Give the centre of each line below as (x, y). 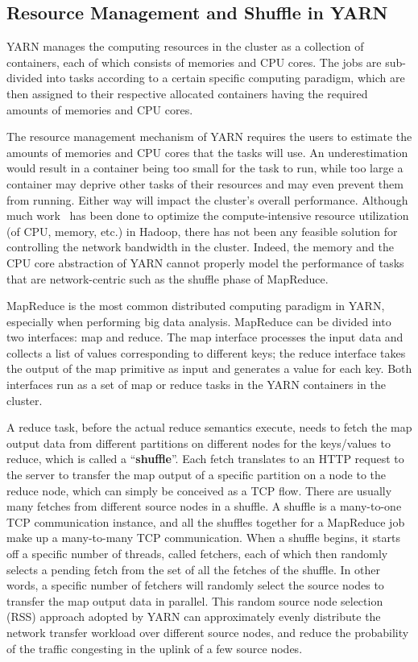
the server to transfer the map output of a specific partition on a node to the (196, 475)
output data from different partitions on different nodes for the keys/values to (199, 443)
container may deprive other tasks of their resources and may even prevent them (205, 183)
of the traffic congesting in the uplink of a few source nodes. (155, 648)
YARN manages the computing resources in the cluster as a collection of (185, 46)
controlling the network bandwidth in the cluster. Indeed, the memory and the (200, 247)
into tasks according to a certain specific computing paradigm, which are (226, 78)
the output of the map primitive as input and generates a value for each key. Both (209, 368)
